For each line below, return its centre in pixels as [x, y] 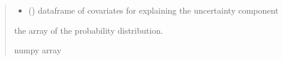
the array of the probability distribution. [88, 30]
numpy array [38, 50]
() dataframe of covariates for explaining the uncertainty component [153, 10]
